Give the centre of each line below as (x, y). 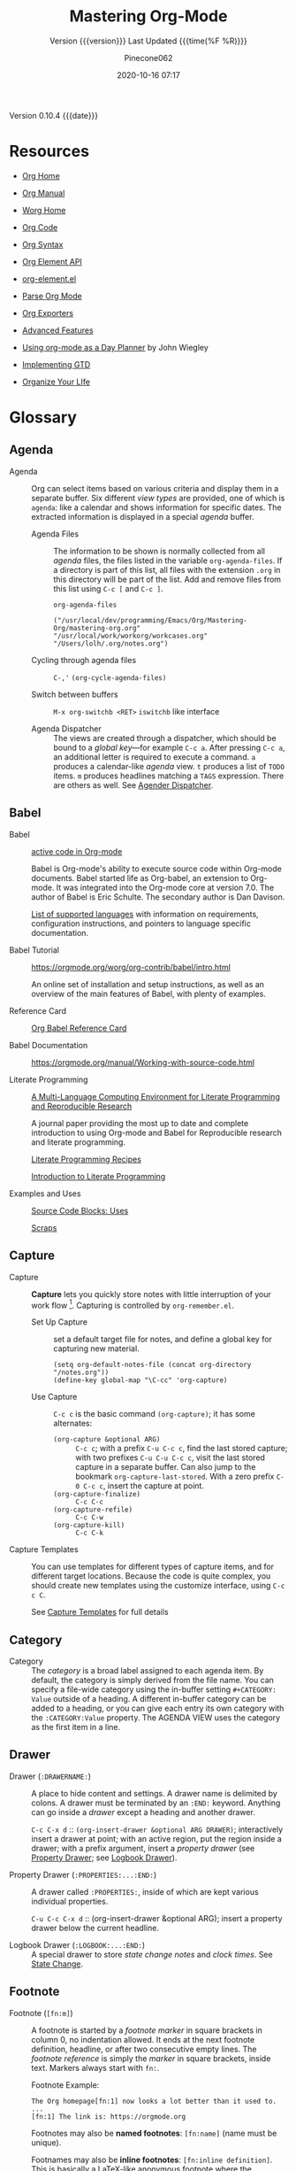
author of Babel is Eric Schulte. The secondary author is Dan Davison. (158, 897)
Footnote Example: (65, 2085)
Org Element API (52, 261)
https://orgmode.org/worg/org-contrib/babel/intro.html (131, 967)
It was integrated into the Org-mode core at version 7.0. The (165, 887)
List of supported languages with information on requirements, (145, 914)
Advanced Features (58, 330)
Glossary (43, 417)
